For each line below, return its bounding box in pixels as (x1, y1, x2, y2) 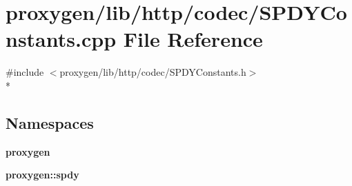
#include (6, 65, 44, 79)
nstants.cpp (6, 25, 117, 53)
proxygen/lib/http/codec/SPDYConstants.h (59, 65, 246, 79)
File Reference (123, 25, 263, 53)
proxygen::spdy (6, 167, 79, 182)
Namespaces (6, 112, 94, 133)
